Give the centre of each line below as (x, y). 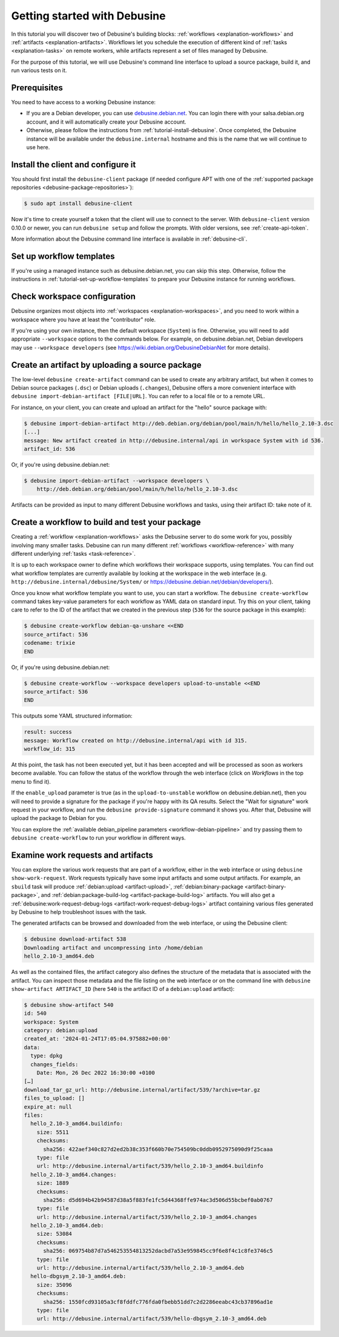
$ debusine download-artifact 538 (75, 939)
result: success (48, 732)
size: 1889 (53, 1183)
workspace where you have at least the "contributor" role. (84, 319)
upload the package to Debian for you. (59, 818)
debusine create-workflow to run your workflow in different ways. (98, 838)
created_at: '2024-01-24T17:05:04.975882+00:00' (97, 1039)
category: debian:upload (61, 1031)
